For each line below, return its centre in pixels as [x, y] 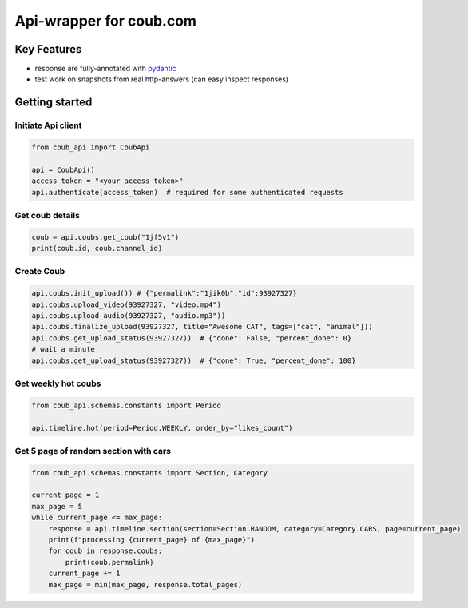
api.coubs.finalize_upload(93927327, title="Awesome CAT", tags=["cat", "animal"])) [202, 327]
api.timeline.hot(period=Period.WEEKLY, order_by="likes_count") [162, 428]
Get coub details [47, 215]
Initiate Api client [48, 125]
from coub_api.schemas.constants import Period [126, 405]
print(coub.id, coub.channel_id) [97, 248]
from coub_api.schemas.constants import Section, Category [149, 473]
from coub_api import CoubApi [91, 147]
